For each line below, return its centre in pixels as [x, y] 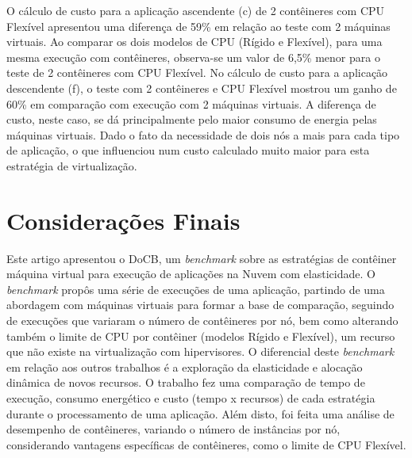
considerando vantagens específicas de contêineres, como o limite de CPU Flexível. [206, 444]
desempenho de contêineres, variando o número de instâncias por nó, [173, 429]
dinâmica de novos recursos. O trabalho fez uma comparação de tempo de [186, 382]
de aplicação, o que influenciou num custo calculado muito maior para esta [188, 150]
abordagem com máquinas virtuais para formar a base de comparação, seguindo [200, 305]
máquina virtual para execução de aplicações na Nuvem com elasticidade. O [191, 274]
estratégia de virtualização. [72, 165]
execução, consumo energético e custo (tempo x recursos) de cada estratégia [191, 398]
